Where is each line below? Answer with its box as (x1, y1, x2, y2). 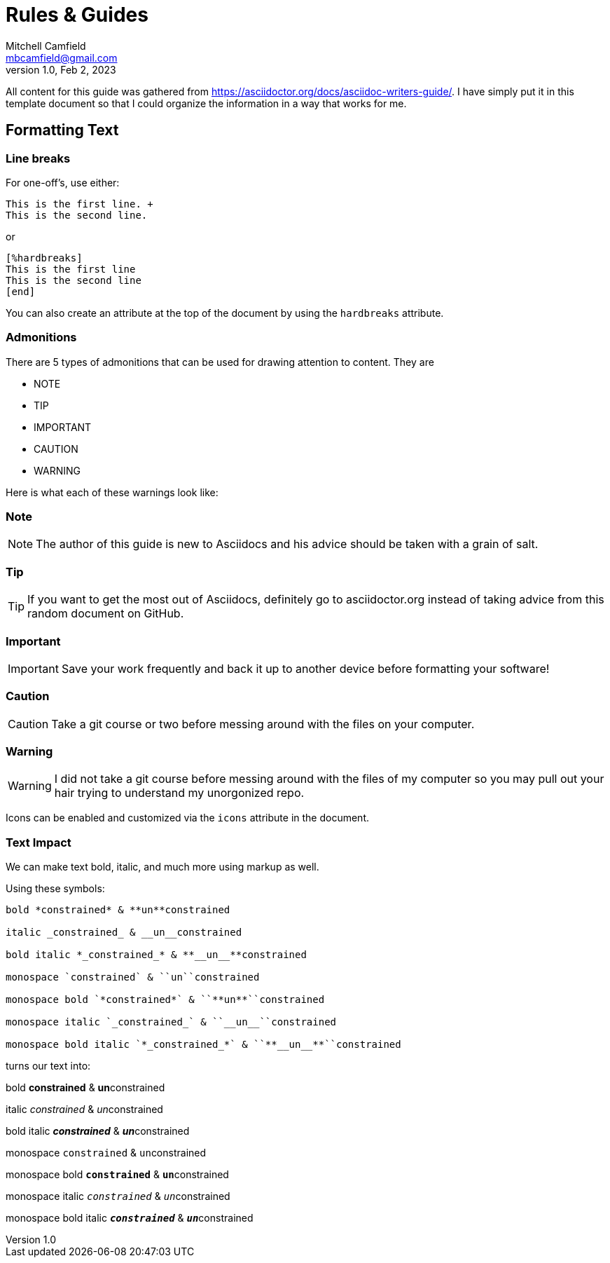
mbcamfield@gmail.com (6, 51, 118, 64)
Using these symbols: (6, 882, 105, 895)
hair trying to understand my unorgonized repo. (54, 786, 305, 800)
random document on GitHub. (27, 606, 184, 621)
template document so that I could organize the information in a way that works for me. (6, 97, 407, 109)
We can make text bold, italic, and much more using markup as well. (6, 861, 319, 873)
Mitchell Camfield (6, 39, 86, 52)
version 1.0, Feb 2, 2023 (6, 63, 116, 76)
